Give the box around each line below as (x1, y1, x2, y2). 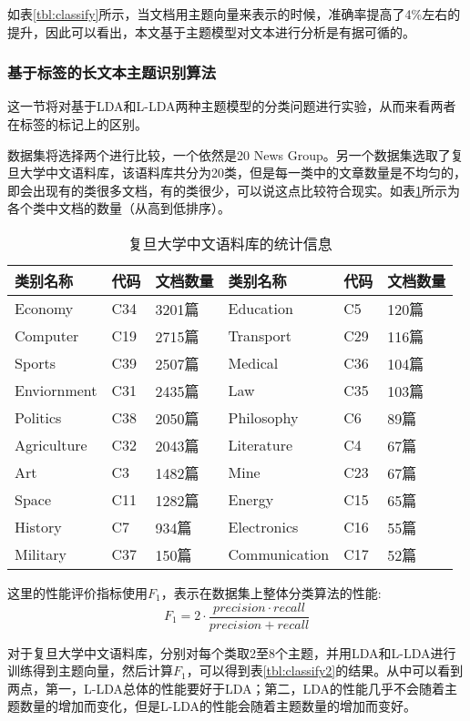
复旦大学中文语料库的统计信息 (128, 232, 332, 254)
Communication (228, 543, 330, 565)
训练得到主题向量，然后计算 (7, 661, 173, 680)
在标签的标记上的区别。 (7, 115, 148, 133)
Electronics (228, 516, 299, 538)
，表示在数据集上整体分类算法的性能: (160, 583, 382, 602)
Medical (228, 352, 279, 374)
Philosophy (228, 407, 299, 429)
